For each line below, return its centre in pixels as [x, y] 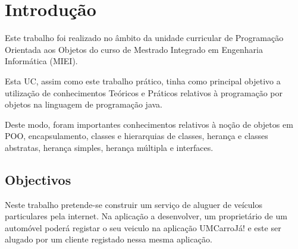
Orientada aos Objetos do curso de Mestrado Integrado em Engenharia [134, 49]
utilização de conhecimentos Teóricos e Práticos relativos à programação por [144, 92]
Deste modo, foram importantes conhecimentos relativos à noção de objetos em [149, 124]
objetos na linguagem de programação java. [84, 104]
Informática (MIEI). [41, 61]
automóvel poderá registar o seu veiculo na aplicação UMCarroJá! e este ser [143, 227]
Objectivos [38, 179]
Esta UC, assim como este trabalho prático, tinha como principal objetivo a [143, 81]
